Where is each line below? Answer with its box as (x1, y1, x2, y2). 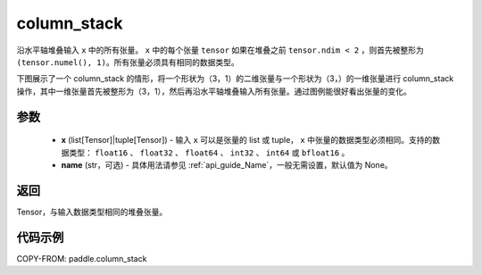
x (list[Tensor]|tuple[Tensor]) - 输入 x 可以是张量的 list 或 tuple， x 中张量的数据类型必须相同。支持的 (61, 135, 433, 146)
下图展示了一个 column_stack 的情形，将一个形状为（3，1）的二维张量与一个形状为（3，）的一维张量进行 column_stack (16, 73, 454, 84)
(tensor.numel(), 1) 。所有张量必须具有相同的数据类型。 (16, 56, 240, 67)
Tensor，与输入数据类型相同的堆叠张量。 (16, 206, 168, 217)
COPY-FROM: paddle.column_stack (16, 253, 147, 263)
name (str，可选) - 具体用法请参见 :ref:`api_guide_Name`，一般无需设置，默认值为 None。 (61, 159, 393, 170)
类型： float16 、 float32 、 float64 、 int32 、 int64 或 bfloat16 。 (68, 147, 350, 158)
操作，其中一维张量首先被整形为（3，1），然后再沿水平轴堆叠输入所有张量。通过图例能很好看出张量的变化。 (16, 86, 412, 96)
